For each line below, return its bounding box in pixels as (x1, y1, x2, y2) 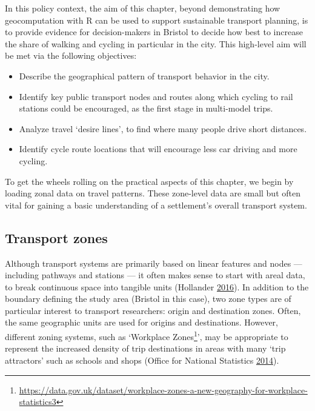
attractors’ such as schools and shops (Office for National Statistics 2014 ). (5, 353, 279, 366)
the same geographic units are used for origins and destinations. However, (5, 316, 278, 329)
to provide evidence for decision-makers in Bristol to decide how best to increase (5, 25, 303, 38)
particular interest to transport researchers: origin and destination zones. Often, (5, 304, 301, 316)
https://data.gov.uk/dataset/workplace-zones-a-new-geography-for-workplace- (19, 383, 308, 396)
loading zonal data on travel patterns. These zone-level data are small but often (5, 187, 300, 199)
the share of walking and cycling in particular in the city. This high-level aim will (5, 37, 307, 50)
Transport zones (5, 228, 108, 247)
